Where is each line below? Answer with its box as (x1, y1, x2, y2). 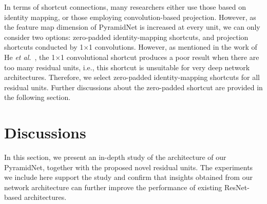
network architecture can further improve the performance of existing (4, 181, 222, 192)
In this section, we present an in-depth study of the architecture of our (4, 152, 226, 162)
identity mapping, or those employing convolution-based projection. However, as (4, 11, 256, 22)
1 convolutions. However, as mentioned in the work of (89, 42, 257, 52)
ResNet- (224, 181, 250, 192)
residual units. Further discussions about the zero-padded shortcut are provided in (4, 81, 263, 92)
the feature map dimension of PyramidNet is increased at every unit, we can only (4, 22, 260, 32)
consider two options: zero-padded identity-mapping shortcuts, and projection (4, 31, 249, 42)
